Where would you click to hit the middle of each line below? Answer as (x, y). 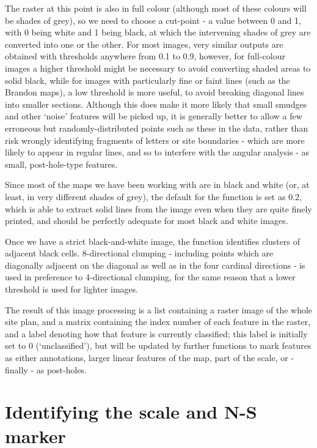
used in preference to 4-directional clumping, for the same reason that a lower (150, 277)
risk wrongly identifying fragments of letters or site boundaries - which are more (155, 140)
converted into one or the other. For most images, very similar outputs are (144, 44)
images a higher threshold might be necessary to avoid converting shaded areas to (158, 68)
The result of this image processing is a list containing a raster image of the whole (159, 309)
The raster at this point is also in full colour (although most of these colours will (156, 8)
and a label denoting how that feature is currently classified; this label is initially (156, 333)
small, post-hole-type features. (61, 164)
